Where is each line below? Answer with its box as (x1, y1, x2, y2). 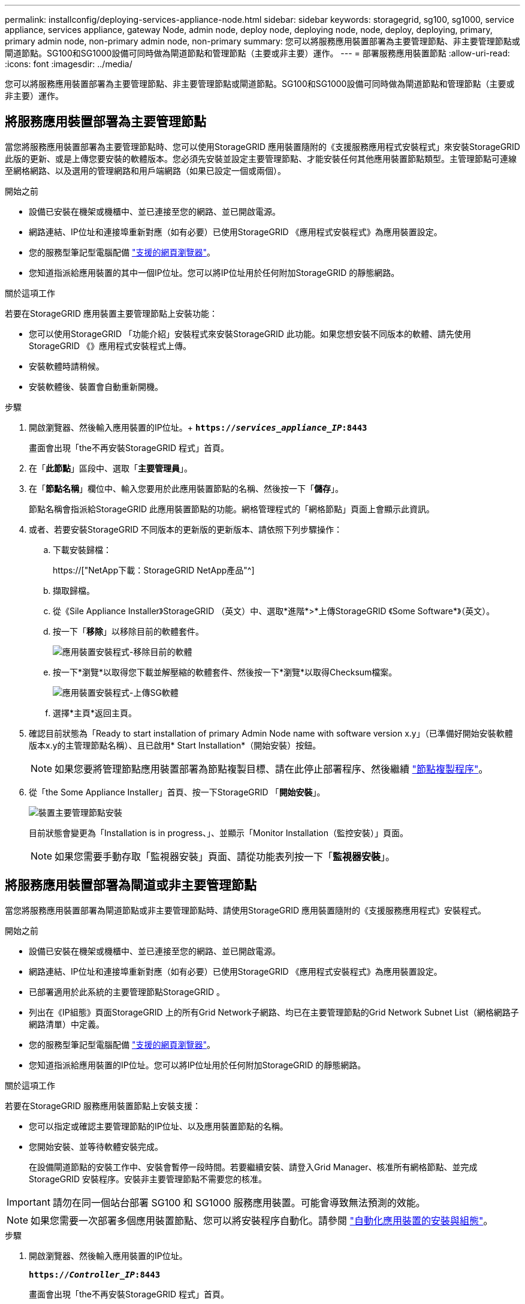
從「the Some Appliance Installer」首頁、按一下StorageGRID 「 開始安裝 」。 (29, 786, 325, 797)
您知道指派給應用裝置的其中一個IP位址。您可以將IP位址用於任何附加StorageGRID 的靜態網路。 (29, 267, 400, 278)
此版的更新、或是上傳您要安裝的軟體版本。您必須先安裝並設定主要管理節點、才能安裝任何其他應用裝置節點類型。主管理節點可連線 (5, 153, 517, 164)
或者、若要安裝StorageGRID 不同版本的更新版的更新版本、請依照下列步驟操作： (29, 524, 342, 534)
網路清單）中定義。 (29, 1018, 104, 1029)
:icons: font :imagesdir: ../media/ (5, 59, 132, 69)
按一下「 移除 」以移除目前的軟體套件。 (53, 626, 204, 636)
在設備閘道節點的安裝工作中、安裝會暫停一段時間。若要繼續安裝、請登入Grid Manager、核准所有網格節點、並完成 (29, 1161, 478, 1172)
